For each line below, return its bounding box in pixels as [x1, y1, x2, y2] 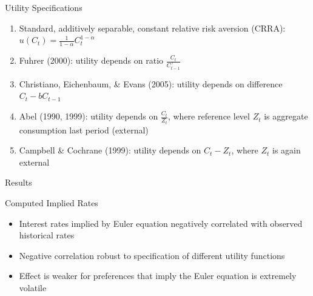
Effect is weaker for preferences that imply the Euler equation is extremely [19, 269, 297, 282]
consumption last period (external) [19, 123, 149, 136]
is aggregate [264, 110, 308, 123]
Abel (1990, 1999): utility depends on [19, 110, 158, 123]
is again [272, 144, 301, 156]
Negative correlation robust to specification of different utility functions [19, 249, 285, 261]
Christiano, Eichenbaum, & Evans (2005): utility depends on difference [19, 77, 283, 90]
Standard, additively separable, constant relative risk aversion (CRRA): [19, 21, 286, 34]
